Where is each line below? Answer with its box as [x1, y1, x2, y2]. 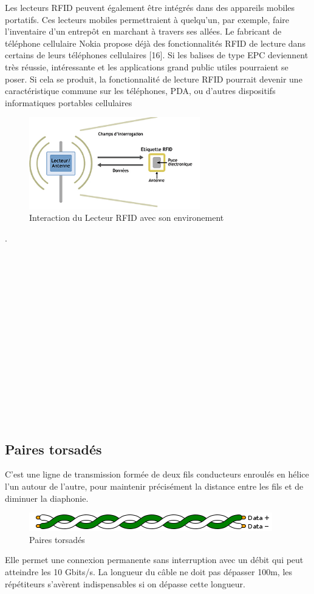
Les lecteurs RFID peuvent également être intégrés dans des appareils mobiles [5, 1, 295, 13]
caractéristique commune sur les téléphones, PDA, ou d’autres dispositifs [5, 84, 276, 97]
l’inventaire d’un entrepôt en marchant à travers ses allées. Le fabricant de [5, 25, 282, 38]
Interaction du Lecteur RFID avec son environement [29, 211, 224, 224]
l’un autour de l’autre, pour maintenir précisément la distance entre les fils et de [5, 480, 304, 492]
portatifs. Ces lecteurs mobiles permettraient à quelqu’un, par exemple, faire [5, 13, 289, 25]
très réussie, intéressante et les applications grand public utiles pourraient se [5, 60, 288, 73]
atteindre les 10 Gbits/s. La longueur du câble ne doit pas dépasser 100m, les [5, 565, 293, 578]
